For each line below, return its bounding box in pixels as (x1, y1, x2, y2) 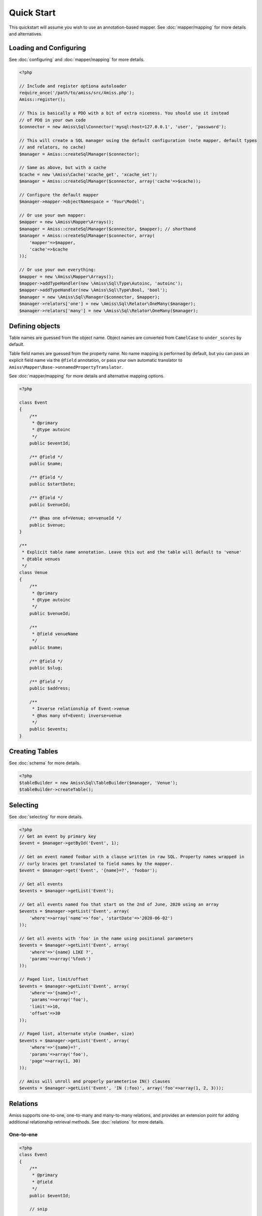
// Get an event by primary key (19, 834, 97, 839)
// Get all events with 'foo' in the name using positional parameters (19, 935, 194, 941)
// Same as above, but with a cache (19, 165, 107, 170)
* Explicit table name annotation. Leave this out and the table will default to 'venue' (22, 550, 242, 555)
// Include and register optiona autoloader (19, 83, 127, 89)
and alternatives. (9, 31, 43, 36)
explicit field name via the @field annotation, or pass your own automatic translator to (9, 358, 183, 363)
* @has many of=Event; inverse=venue (32, 713, 122, 718)
